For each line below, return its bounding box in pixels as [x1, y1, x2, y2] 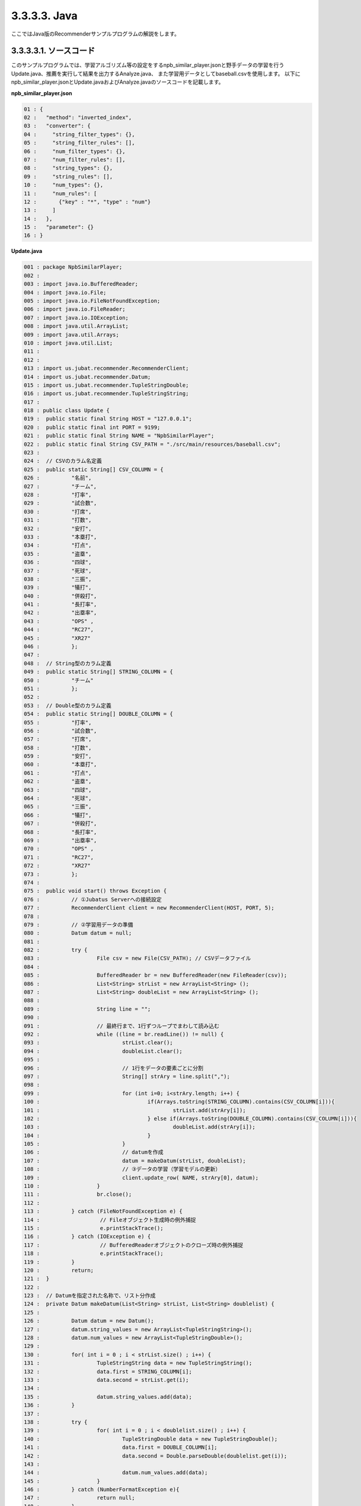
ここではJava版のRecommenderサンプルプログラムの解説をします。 [11, 30, 180, 37]
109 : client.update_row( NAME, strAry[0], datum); [23, 1174, 259, 1181]
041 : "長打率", [23, 601, 97, 608]
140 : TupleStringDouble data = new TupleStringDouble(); [23, 1436, 278, 1442]
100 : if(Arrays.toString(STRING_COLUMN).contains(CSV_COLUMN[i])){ [23, 1098, 335, 1105]
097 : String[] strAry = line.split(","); [23, 1073, 230, 1080]
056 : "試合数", [23, 727, 97, 734]
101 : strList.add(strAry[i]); [23, 1107, 246, 1114]
